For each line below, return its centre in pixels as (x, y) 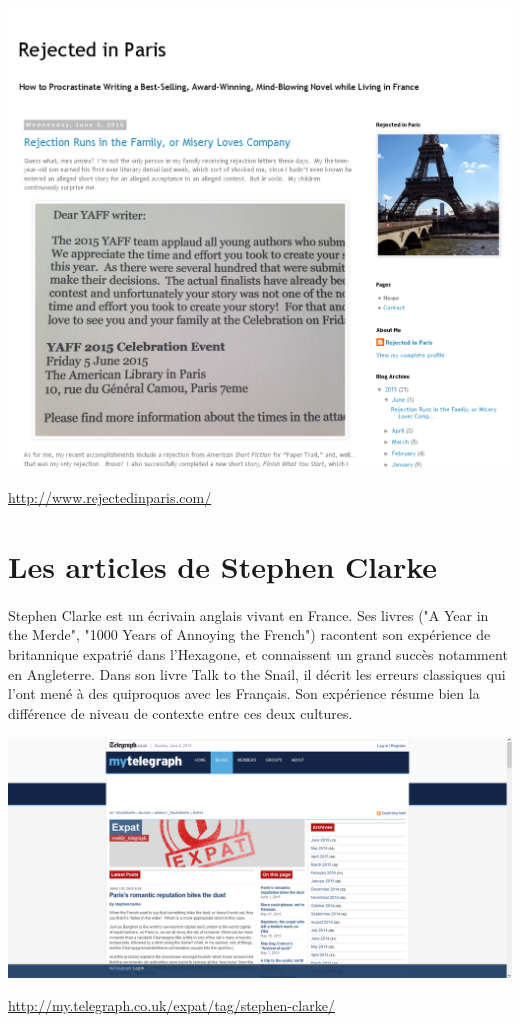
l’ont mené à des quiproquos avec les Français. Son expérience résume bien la (244, 693)
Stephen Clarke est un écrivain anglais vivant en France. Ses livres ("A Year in (248, 614)
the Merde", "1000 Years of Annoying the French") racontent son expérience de (249, 634)
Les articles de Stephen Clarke (223, 566)
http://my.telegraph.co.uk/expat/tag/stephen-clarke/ (171, 1005)
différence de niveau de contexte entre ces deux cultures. (180, 712)
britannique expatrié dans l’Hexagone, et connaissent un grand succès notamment (258, 654)
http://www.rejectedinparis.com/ (110, 497)
